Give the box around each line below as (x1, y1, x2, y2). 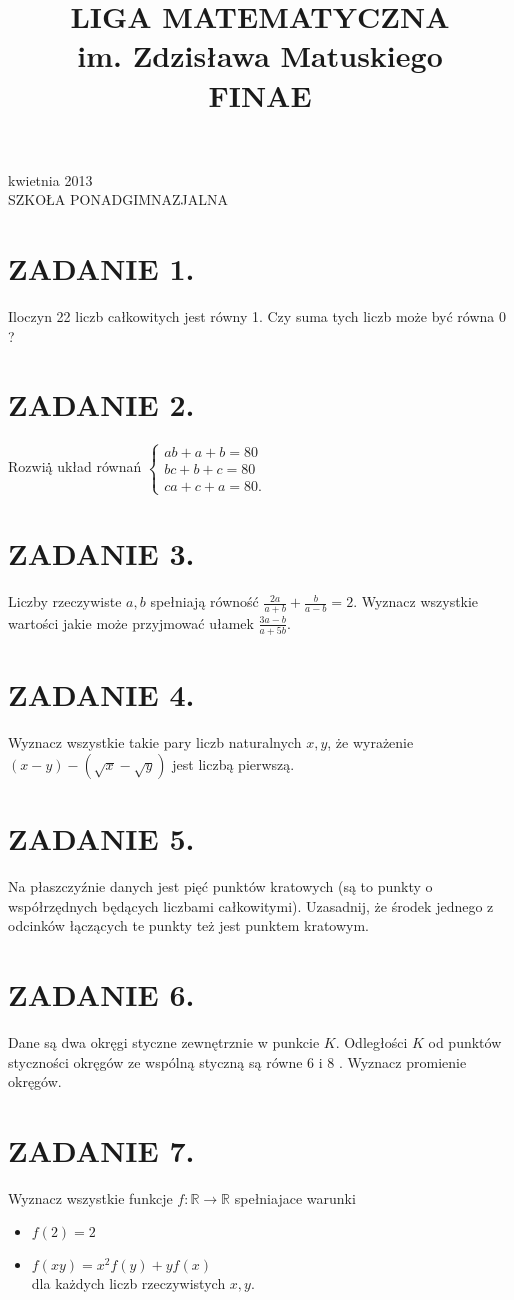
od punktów (428, 1031, 502, 1052)
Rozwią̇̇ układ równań (8, 456, 142, 477)
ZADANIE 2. (8, 384, 195, 425)
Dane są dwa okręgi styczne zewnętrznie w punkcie (8, 1031, 320, 1052)
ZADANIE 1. (8, 248, 195, 289)
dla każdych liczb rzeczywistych (31, 1273, 226, 1294)
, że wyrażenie (327, 732, 414, 753)
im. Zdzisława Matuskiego (77, 35, 443, 76)
